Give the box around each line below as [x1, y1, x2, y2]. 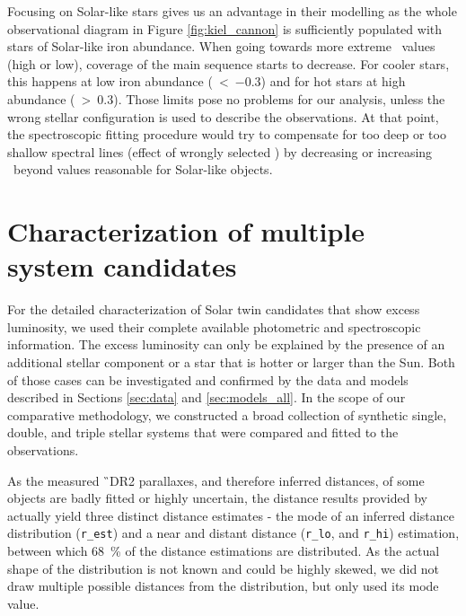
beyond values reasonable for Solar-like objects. [13, 160, 273, 179]
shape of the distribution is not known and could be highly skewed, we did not [7, 559, 440, 577]
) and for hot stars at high [260, 72, 406, 91]
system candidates [7, 248, 237, 285]
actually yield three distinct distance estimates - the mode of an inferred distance [7, 506, 454, 524]
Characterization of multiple [7, 213, 365, 250]
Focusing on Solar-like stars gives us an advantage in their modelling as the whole [7, 2, 457, 20]
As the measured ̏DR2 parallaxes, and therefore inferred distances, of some [7, 471, 425, 489]
